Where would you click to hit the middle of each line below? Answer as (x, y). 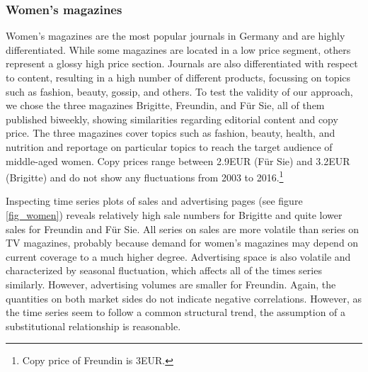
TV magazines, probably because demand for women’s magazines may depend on (182, 243)
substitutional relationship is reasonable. (93, 326)
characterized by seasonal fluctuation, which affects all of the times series (164, 270)
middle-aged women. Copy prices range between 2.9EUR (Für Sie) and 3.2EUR (178, 160)
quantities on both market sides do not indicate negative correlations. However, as (184, 298)
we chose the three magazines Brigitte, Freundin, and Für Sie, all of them (165, 105)
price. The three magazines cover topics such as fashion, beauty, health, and (171, 133)
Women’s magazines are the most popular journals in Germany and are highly (176, 36)
